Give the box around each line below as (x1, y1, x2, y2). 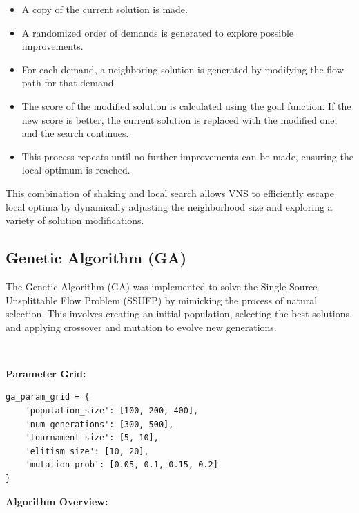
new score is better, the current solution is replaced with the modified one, (21, 112, 338, 127)
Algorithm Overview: (6, 494, 108, 508)
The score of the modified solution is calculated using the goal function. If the (21, 98, 351, 113)
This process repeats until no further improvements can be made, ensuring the (21, 149, 353, 163)
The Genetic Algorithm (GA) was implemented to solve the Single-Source (6, 279, 318, 293)
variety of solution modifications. (6, 213, 144, 227)
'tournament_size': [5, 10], (25, 433, 159, 443)
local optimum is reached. (21, 162, 130, 177)
